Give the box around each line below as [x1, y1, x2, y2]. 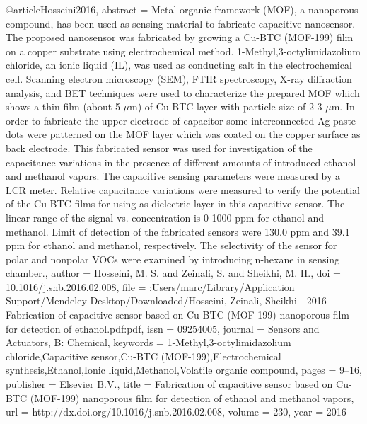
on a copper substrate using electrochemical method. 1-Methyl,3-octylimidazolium [6, 43, 361, 58]
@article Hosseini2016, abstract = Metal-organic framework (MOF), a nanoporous [6, 2, 359, 16]
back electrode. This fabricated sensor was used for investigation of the [6, 140, 313, 155]
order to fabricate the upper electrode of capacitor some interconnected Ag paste [6, 113, 356, 127]
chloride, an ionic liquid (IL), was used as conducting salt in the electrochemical [6, 57, 352, 72]
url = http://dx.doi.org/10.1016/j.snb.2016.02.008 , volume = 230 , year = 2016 [6, 404, 346, 419]
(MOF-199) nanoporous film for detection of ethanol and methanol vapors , [30, 390, 354, 405]
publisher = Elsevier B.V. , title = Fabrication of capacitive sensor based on [6, 377, 333, 391]
